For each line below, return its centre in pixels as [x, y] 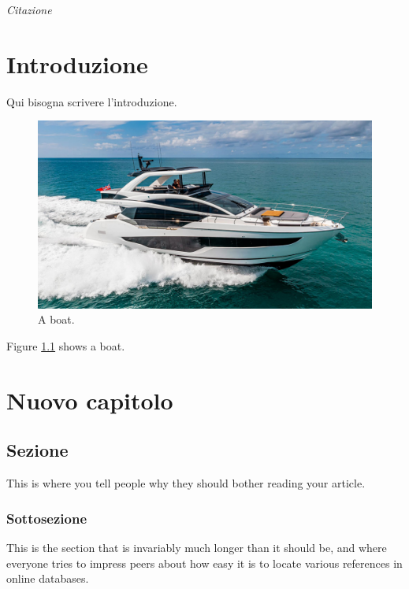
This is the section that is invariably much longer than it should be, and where [197, 547]
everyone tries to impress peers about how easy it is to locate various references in [204, 563]
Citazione [29, 9]
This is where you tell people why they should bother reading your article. [186, 483]
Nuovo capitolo [90, 400]
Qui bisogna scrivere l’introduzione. [92, 101]
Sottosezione [47, 518]
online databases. [48, 578]
